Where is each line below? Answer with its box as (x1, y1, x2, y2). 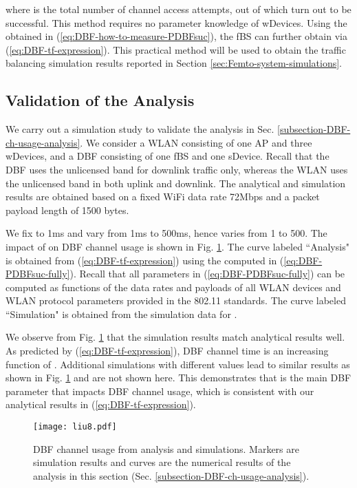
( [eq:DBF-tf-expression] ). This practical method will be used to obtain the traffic (6, 42, 346, 56)
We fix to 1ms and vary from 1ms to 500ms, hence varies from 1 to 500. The (6, 226, 327, 240)
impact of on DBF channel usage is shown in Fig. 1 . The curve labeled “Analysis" (6, 239, 349, 253)
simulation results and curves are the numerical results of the (33, 455, 291, 469)
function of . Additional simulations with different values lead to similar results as (6, 357, 350, 371)
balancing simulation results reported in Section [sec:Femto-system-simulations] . (6, 56, 343, 70)
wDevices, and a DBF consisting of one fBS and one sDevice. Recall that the (6, 149, 329, 163)
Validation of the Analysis (6, 89, 195, 111)
